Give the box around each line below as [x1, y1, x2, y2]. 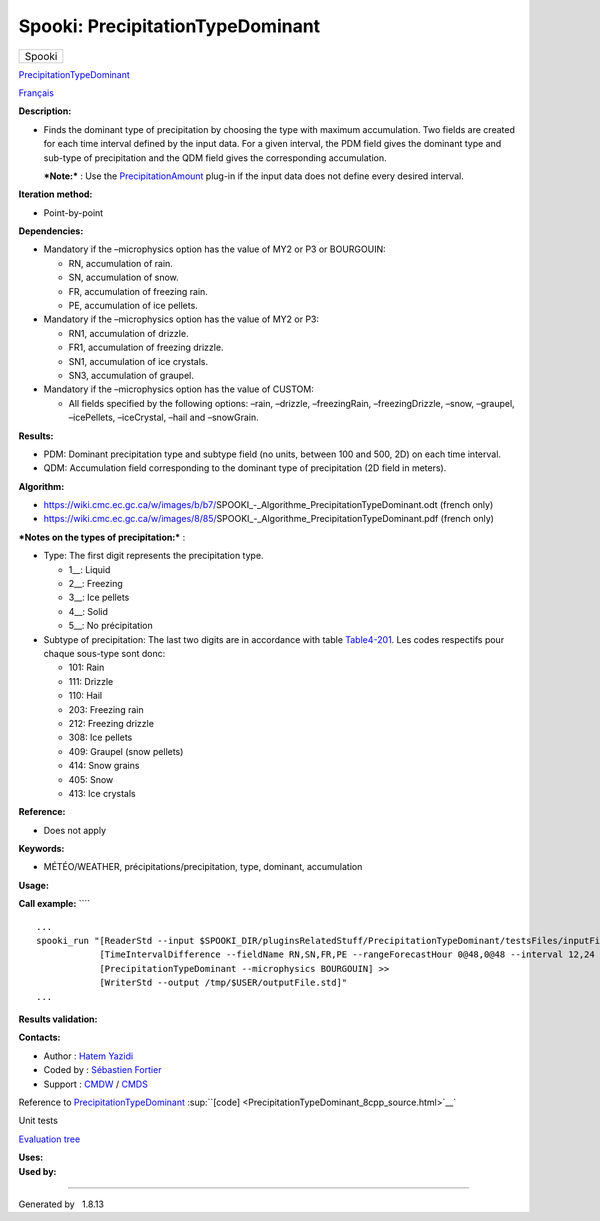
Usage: [18, 879, 50, 891]
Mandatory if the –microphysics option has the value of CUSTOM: [43, 383, 314, 395]
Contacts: [18, 1031, 61, 1044]
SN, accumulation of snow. [68, 271, 179, 284]
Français [18, 86, 55, 99]
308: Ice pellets [68, 731, 133, 744]
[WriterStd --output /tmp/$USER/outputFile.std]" [99, 977, 348, 989]
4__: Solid [68, 605, 109, 617]
